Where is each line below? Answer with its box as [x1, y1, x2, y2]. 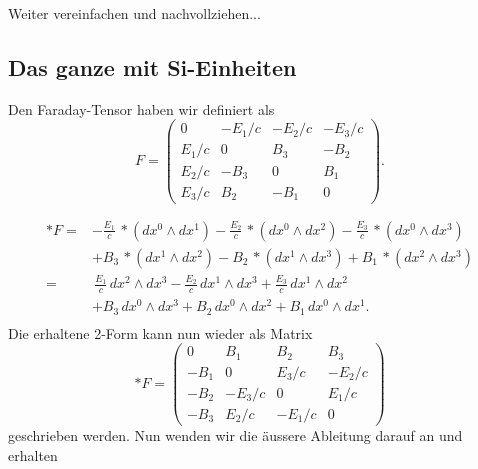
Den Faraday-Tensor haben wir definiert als [8, 98, 275, 119]
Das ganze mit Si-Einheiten [8, 51, 297, 82]
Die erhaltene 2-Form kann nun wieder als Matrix [8, 322, 313, 343]
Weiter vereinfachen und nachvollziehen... [8, 3, 261, 23]
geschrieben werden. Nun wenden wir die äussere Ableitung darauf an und [8, 425, 463, 446]
